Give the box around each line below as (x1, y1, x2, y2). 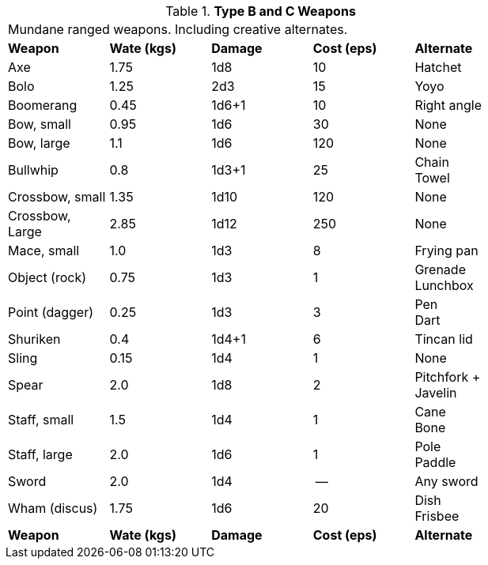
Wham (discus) (8, 500, 98, 516)
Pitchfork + (414, 369, 481, 385)
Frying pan (414, 243, 479, 258)
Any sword (414, 473, 479, 489)
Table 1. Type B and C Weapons (165, 3, 356, 19)
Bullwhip (8, 162, 59, 178)
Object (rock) (8, 269, 87, 285)
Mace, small (8, 243, 80, 258)
